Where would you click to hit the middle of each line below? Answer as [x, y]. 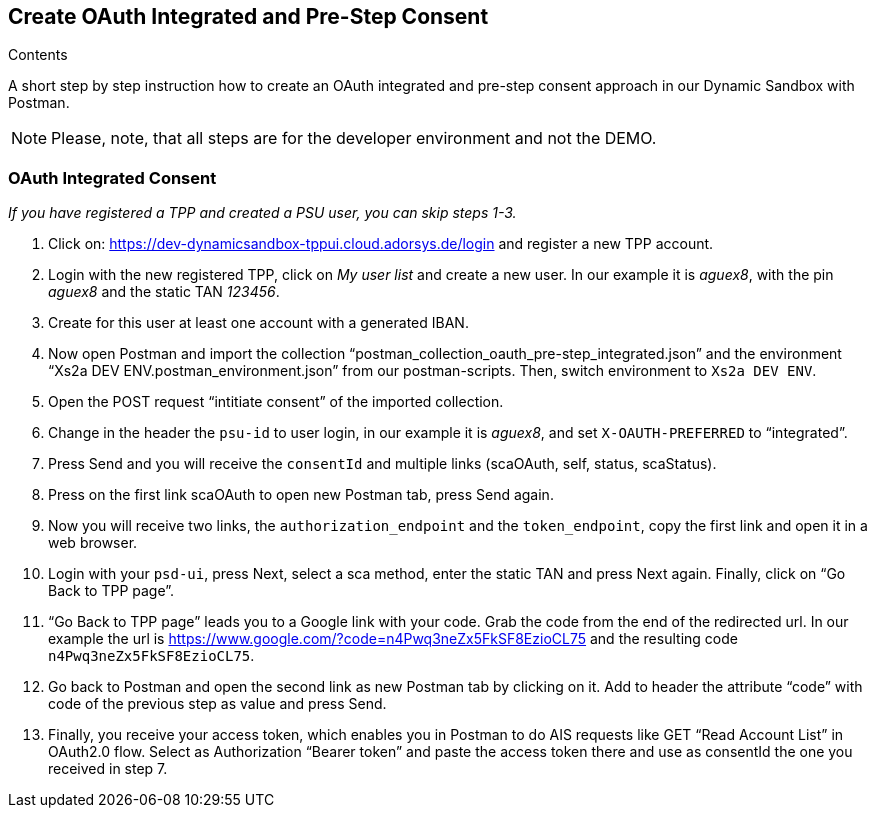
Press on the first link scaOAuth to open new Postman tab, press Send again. [301, 495]
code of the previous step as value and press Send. [217, 704]
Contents [38, 55]
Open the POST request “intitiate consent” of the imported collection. [276, 402]
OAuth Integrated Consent [112, 177]
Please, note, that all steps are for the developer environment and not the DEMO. [354, 138]
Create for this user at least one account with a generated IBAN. [258, 323]
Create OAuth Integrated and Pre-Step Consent [248, 16]
